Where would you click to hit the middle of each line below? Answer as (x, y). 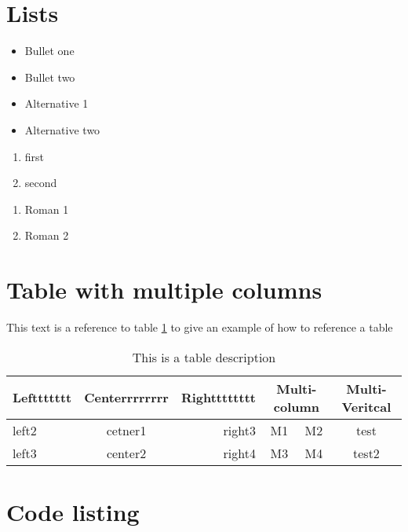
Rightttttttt (218, 398)
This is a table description (204, 357)
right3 (239, 430)
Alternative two (62, 129)
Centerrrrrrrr (126, 398)
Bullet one (49, 51)
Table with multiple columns (164, 290)
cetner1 (126, 430)
